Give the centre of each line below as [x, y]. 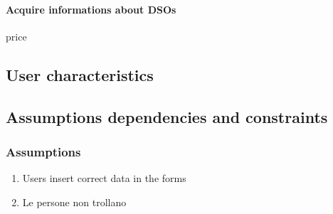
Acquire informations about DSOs [91, 9]
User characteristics [80, 74]
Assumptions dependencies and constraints [167, 116]
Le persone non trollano [74, 202]
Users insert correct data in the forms [104, 178]
